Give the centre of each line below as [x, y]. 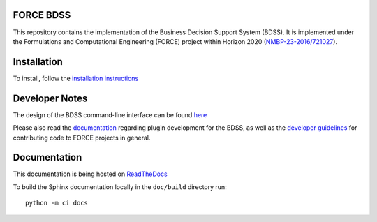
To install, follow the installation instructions [76, 78]
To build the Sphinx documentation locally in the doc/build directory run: [120, 187]
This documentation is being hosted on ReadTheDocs [90, 174]
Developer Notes [50, 98]
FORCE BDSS [42, 15]
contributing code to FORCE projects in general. [82, 138]
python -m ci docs [57, 203]
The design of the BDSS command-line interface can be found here [110, 114]
